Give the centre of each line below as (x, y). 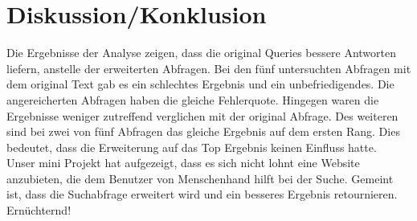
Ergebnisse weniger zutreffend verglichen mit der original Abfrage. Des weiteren (202, 115)
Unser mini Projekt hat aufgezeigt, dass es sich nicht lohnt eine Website (183, 163)
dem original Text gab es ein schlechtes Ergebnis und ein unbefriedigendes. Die (200, 84)
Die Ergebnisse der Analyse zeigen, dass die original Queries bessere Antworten (201, 53)
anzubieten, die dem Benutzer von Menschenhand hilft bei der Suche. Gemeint (200, 178)
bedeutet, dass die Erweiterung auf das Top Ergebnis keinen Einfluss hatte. (192, 147)
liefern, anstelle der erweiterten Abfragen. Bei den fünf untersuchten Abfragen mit (209, 68)
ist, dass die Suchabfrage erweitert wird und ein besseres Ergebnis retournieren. (202, 194)
